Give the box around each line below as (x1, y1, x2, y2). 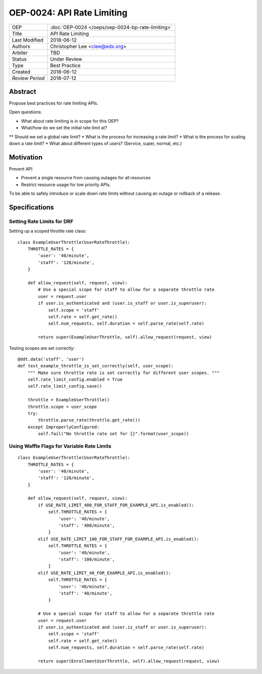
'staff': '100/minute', (58, 557, 115, 562)
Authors (12, 43, 30, 49)
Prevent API (9, 166, 33, 172)
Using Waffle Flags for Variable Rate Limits (9, 442, 112, 449)
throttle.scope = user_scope (27, 404, 97, 409)
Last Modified (12, 36, 44, 43)
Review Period (12, 75, 45, 81)
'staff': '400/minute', (58, 523, 115, 528)
